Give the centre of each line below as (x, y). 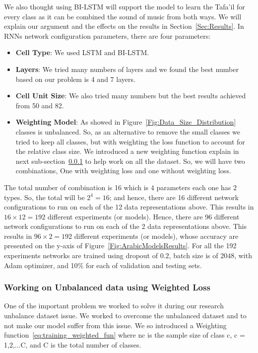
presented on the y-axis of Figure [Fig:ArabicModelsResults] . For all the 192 (120, 246)
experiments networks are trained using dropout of (81, 255)
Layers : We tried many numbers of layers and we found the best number (127, 69)
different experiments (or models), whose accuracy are (156, 236)
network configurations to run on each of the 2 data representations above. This (125, 226)
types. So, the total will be (44, 197)
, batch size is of (193, 255)
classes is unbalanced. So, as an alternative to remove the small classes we (128, 131)
